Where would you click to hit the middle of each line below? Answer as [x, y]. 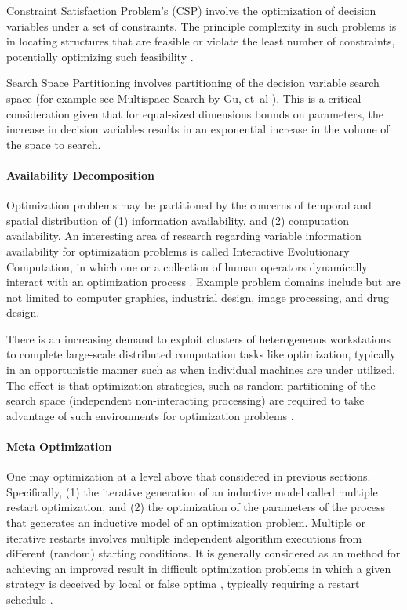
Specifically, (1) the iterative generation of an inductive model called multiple [192, 491]
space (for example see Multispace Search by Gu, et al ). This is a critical [184, 98]
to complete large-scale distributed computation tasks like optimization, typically [201, 354]
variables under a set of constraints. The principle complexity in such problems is [202, 25]
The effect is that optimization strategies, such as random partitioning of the [191, 385]
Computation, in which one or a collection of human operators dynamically [187, 266]
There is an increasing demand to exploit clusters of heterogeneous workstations [198, 338]
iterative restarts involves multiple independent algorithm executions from [184, 537]
